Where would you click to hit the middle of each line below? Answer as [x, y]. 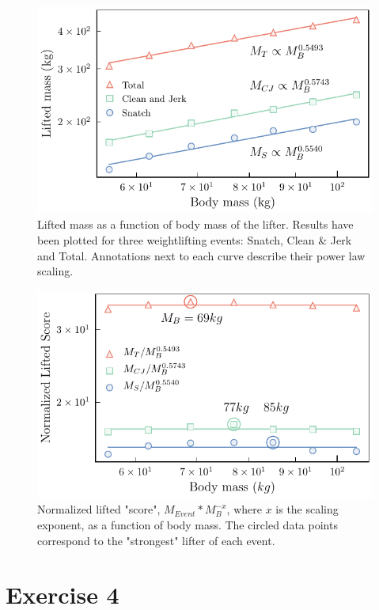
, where [244, 509]
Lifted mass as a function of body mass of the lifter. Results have [195, 224]
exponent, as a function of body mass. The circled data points [188, 524]
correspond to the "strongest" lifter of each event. [156, 540]
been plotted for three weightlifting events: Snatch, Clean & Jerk [195, 239]
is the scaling [307, 509]
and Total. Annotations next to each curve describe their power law [201, 255]
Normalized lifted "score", [99, 509]
